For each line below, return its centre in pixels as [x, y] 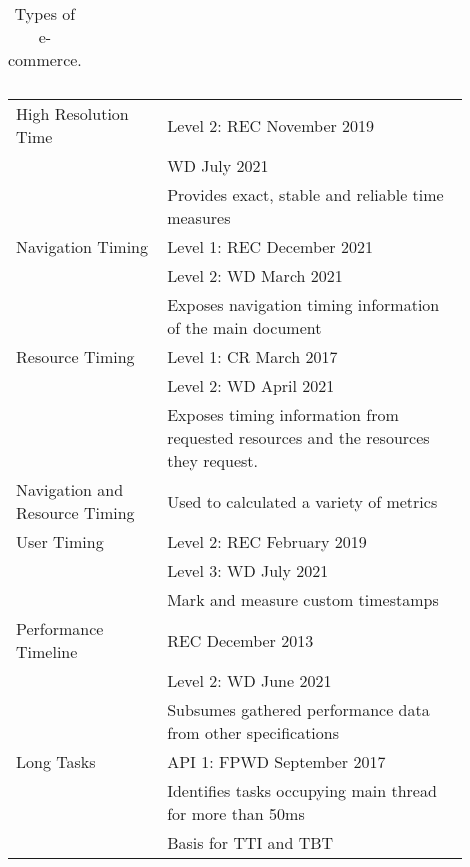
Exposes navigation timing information [303, 304]
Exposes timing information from [283, 414]
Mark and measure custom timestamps [303, 599]
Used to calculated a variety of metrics [302, 501]
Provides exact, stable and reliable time [305, 194]
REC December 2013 [240, 640]
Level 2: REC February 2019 [267, 541]
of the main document [244, 327]
